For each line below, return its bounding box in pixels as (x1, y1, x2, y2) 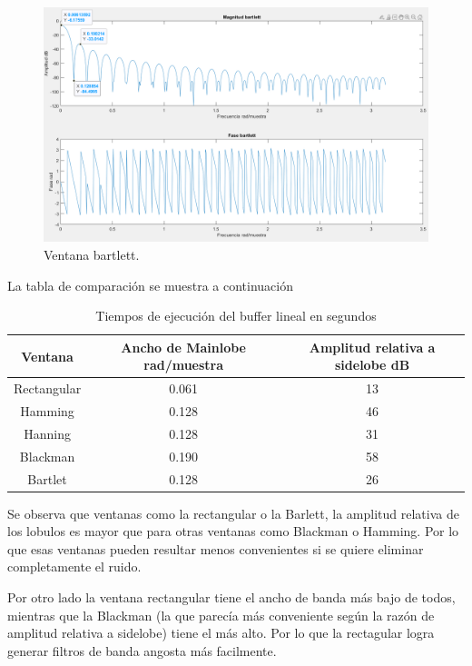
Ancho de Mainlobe (121, 337, 246, 356)
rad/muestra (143, 355, 224, 374)
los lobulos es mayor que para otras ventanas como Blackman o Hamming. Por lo (7, 522, 459, 541)
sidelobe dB (334, 355, 410, 374)
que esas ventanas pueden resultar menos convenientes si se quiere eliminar (7, 539, 424, 558)
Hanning (24, 423, 71, 442)
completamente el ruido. (7, 557, 142, 576)
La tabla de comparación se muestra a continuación (7, 275, 294, 294)
